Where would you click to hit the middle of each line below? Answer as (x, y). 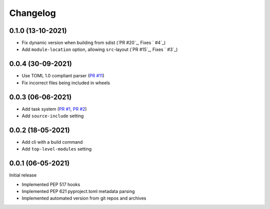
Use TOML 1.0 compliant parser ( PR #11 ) (63, 76)
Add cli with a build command (52, 142)
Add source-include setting (53, 116)
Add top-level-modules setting (57, 149)
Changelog (32, 13)
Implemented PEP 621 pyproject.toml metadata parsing (78, 192)
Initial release (23, 175)
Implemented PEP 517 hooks (51, 184)
